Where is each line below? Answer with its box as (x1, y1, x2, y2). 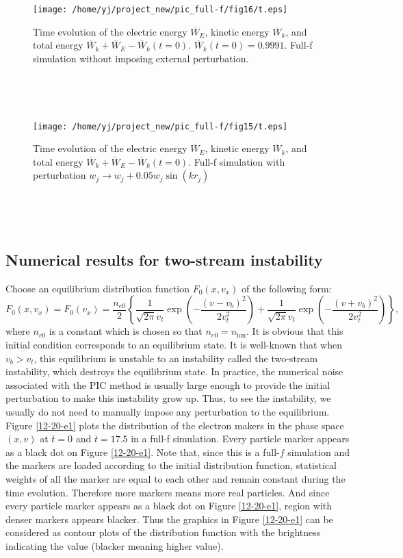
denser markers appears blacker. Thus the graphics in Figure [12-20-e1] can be (5, 511, 333, 526)
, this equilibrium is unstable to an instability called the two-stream (34, 351, 318, 365)
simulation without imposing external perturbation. (33, 51, 249, 65)
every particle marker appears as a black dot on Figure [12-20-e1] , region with (5, 498, 332, 513)
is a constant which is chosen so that (49, 324, 203, 338)
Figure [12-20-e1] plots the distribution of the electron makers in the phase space (5, 418, 344, 432)
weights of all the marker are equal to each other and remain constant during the (5, 471, 346, 485)
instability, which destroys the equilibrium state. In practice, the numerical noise (5, 364, 343, 379)
